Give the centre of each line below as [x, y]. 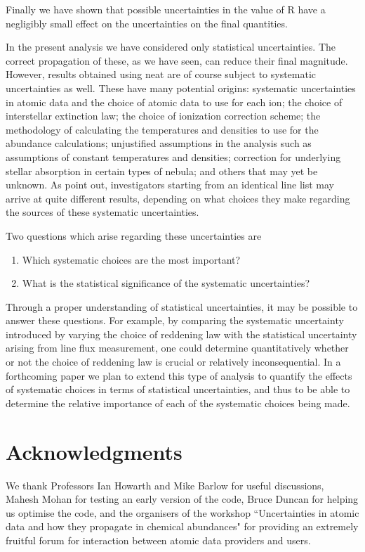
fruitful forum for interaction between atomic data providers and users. [158, 540]
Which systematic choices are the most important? [131, 259]
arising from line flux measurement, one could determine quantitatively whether [177, 348]
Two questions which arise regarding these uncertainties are [134, 235]
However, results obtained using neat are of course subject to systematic [161, 74]
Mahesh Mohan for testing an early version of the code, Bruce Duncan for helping [182, 499]
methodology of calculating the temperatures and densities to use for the [162, 129]
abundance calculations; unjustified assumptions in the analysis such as [159, 143]
